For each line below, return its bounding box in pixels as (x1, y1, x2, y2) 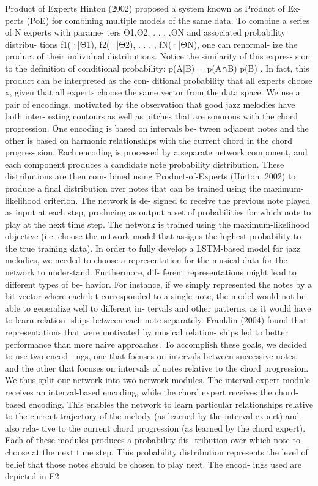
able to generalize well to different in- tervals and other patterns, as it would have (5, 301, 311, 314)
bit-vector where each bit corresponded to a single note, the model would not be (5, 290, 306, 302)
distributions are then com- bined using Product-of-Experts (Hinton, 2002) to (5, 170, 296, 182)
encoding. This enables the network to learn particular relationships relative (28, 397, 313, 410)
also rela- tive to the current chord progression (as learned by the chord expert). (5, 421, 306, 434)
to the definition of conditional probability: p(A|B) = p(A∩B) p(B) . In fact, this (5, 61, 309, 74)
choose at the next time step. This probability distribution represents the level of (5, 445, 308, 458)
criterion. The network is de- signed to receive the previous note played (43, 193, 311, 206)
